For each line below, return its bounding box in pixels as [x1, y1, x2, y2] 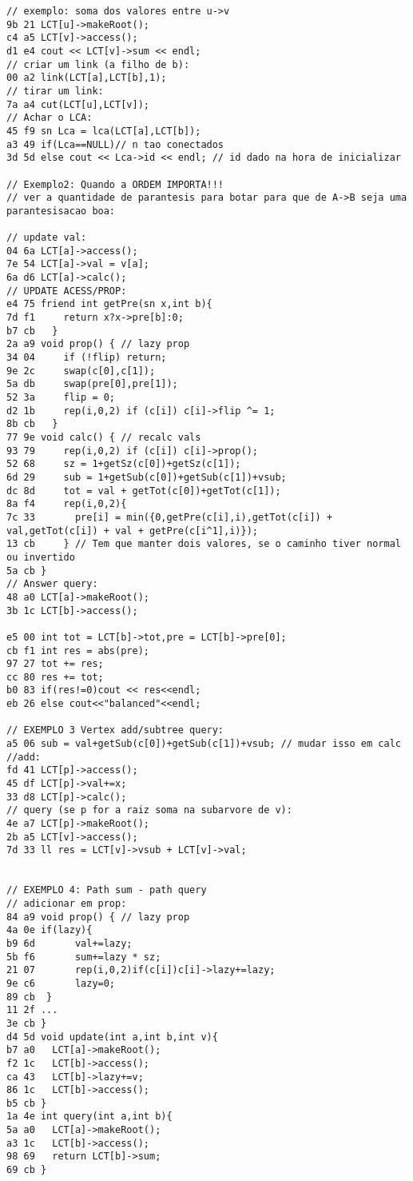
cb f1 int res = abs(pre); [6, 644, 149, 656]
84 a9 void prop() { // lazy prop [6, 911, 190, 923]
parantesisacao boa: [6, 205, 116, 217]
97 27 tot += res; [6, 658, 104, 670]
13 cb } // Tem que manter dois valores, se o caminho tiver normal [6, 538, 401, 550]
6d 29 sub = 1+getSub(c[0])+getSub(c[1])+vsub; [6, 471, 287, 483]
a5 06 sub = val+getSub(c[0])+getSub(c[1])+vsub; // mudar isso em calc [6, 738, 401, 750]
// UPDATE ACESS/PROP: [6, 285, 127, 297]
